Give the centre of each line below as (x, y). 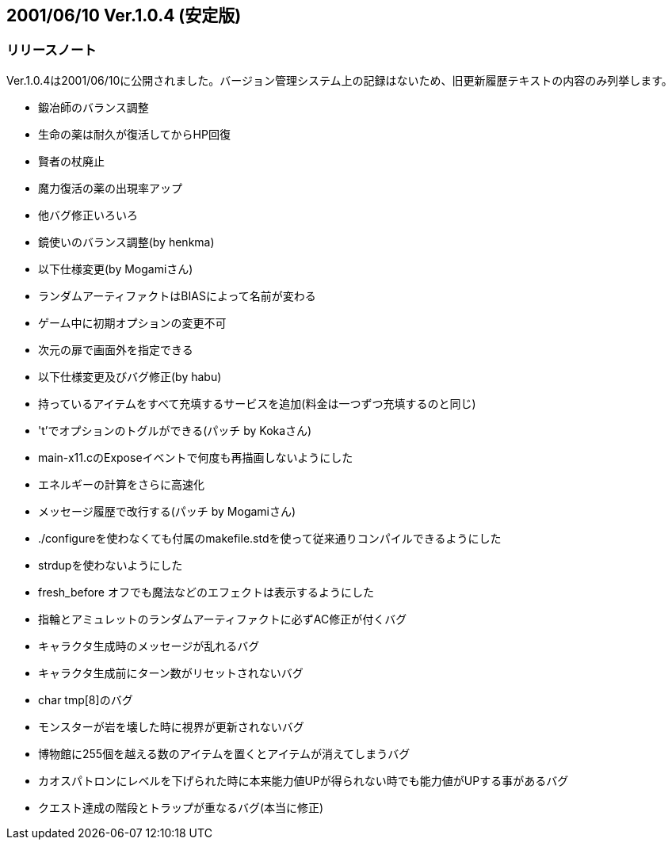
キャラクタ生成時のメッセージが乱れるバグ (149, 646)
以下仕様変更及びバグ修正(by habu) (130, 376)
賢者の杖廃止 (71, 161)
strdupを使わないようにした (111, 565)
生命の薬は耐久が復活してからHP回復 (134, 134)
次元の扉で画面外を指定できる (116, 349)
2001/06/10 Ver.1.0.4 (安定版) (124, 15)
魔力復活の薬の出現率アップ (110, 188)
